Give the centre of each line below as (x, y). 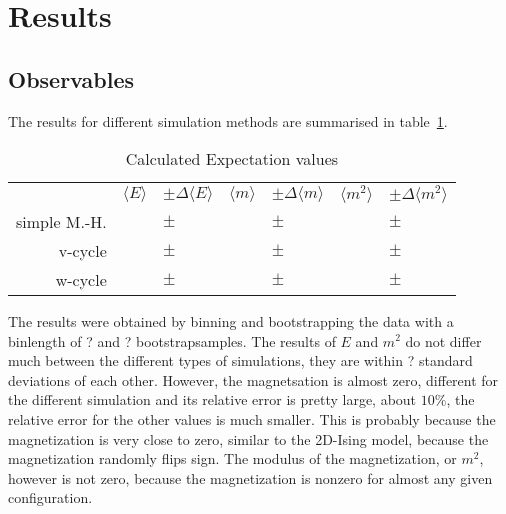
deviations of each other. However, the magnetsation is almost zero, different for (253, 379)
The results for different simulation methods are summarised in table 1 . (228, 120)
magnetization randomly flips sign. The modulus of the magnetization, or (232, 458)
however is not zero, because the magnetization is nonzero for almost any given (250, 477)
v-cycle (82, 250)
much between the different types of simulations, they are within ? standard (240, 360)
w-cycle (81, 279)
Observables (71, 78)
